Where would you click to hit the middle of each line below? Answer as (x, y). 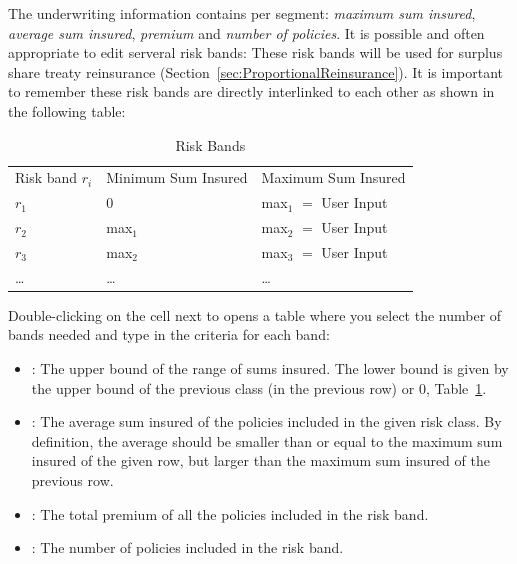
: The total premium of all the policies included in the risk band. (230, 513)
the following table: (67, 110)
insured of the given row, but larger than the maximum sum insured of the (260, 460)
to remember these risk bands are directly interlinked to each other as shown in (251, 91)
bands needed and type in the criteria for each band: (169, 334)
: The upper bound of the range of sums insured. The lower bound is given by (270, 368)
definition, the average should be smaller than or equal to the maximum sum (267, 440)
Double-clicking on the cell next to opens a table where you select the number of (255, 314)
